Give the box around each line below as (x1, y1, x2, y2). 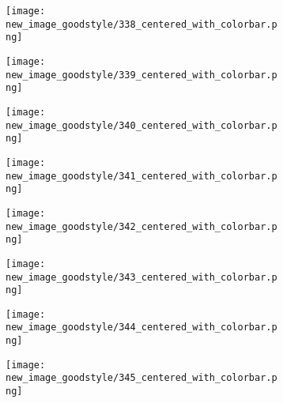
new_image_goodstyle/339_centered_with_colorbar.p (6, 69, 277, 81)
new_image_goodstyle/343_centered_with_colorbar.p (6, 271, 277, 283)
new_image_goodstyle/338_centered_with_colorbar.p (6, 18, 277, 30)
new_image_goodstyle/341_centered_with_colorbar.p (6, 170, 277, 182)
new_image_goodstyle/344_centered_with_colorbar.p (6, 322, 277, 333)
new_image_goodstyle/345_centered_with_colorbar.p (6, 372, 277, 384)
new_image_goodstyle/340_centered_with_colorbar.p (6, 119, 277, 131)
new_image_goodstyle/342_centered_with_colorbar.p (6, 220, 277, 232)
